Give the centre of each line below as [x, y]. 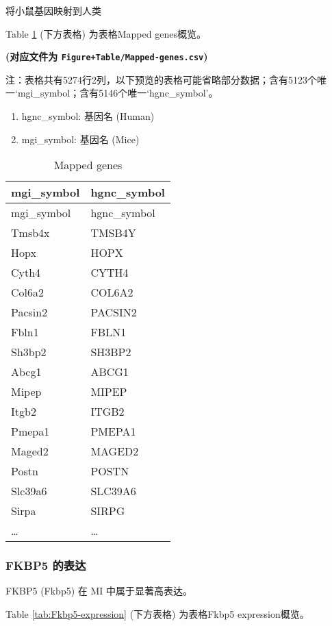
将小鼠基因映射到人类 [53, 10]
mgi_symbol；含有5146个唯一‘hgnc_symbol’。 [118, 93]
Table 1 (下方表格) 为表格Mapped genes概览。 [106, 33]
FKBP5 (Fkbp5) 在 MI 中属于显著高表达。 [99, 591]
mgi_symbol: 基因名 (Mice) [80, 139]
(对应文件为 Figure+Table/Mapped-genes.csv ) [107, 57]
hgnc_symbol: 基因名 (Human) [88, 116]
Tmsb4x [30, 233]
